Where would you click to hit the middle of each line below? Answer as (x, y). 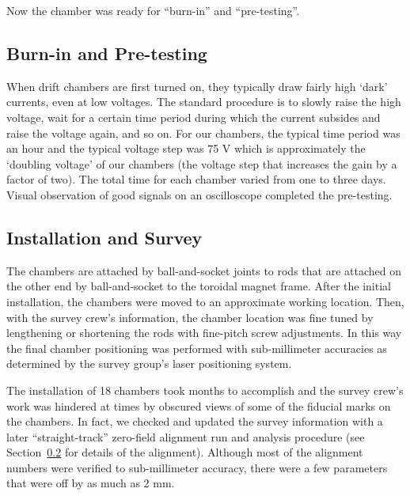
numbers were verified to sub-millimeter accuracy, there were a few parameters (197, 467)
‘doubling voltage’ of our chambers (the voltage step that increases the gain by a (202, 163)
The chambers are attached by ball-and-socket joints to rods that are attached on (204, 270)
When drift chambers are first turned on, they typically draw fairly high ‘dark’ (197, 86)
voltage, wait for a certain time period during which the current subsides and (194, 117)
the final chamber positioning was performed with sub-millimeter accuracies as (197, 348)
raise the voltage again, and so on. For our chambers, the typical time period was (203, 133)
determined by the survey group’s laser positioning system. (149, 363)
